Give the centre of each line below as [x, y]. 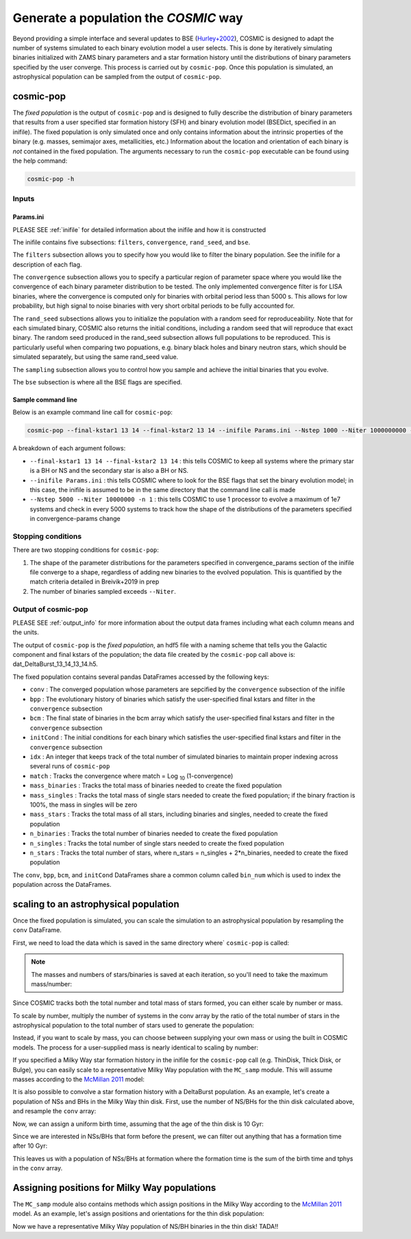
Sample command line [45, 400]
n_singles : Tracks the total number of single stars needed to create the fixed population [157, 843]
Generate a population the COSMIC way [128, 18]
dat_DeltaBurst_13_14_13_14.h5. [55, 664]
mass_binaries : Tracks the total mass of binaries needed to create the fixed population [156, 785]
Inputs [24, 199]
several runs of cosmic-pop [70, 766]
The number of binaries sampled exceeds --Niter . [103, 591]
